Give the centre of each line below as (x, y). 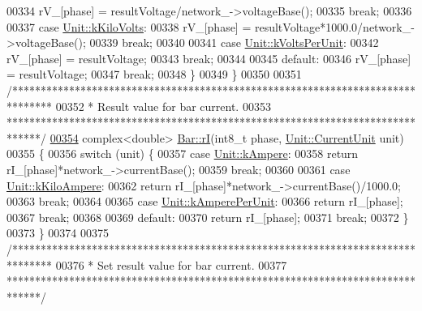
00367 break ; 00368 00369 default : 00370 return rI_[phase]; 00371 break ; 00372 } (208, 217)
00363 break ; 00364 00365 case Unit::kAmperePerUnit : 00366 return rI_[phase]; (205, 201)
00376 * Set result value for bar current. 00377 (171, 264)
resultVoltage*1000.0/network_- (334, 26)
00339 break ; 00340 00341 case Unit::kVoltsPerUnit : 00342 (234, 43)
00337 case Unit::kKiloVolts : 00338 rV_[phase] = (129, 26)
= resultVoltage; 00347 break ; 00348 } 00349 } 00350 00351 (154, 74)
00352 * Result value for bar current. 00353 (163, 106)
